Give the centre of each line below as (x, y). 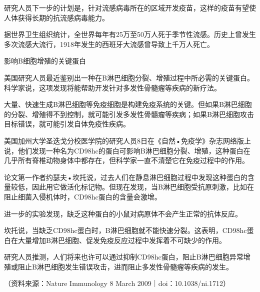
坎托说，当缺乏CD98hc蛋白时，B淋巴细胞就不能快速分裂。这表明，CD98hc (125, 230)
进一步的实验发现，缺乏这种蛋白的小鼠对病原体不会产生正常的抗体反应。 (123, 213)
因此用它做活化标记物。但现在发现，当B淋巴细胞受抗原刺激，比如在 (143, 187)
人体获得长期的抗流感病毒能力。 (56, 17)
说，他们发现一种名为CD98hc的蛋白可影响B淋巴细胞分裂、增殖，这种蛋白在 (127, 150)
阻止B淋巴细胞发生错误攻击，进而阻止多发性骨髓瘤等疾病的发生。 (125, 266)
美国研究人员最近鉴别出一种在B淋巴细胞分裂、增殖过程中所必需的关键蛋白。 (129, 77)
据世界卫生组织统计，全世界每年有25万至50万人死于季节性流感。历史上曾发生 (130, 34)
